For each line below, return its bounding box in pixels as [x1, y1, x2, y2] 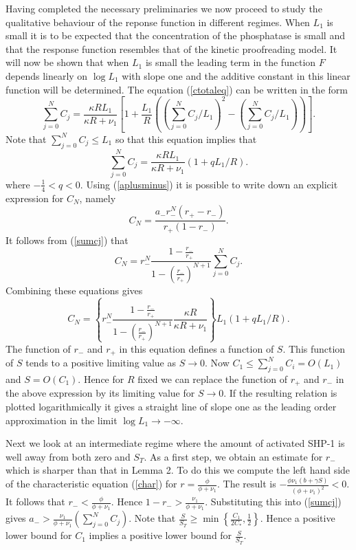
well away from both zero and [5, 449, 131, 463]
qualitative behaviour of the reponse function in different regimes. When [5, 14, 310, 29]
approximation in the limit [5, 412, 118, 427]
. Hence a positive [260, 511, 335, 525]
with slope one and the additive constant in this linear [122, 68, 351, 82]
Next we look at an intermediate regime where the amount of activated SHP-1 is [5, 436, 345, 450]
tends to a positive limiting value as [25, 355, 176, 370]
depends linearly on [5, 68, 88, 82]
